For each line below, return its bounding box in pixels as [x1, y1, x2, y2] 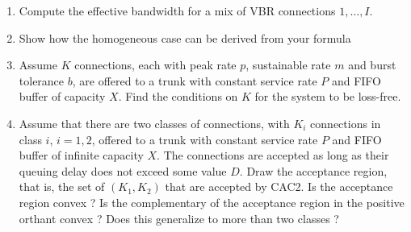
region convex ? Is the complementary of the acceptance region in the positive [19, 193, 405, 210]
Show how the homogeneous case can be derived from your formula [19, 29, 351, 46]
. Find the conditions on [118, 88, 238, 105]
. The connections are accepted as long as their [157, 147, 389, 164]
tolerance [19, 72, 65, 89]
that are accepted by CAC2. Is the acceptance [165, 178, 393, 195]
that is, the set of [19, 178, 105, 195]
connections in [310, 114, 381, 131]
